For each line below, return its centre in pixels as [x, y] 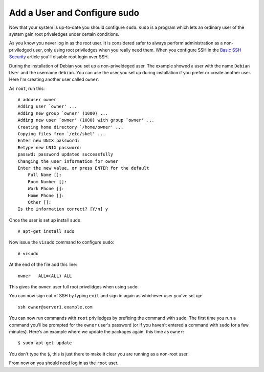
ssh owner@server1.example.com [55, 307]
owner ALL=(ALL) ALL [45, 276]
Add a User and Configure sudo [74, 13]
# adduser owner [37, 100]
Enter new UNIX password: [49, 141]
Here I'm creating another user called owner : [54, 79]
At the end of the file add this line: [43, 264]
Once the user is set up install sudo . [45, 220]
